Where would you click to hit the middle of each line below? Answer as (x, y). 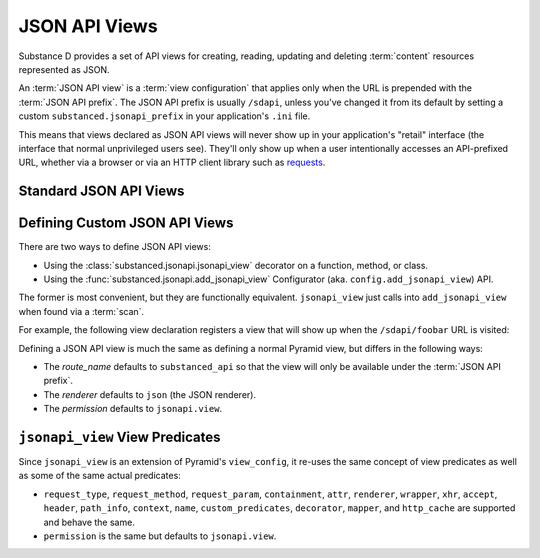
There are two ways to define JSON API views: (115, 247)
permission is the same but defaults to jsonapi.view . (160, 536)
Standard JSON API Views (101, 191)
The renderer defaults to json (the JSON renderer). (150, 394)
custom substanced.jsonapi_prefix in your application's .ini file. (164, 116)
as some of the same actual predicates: (100, 476)
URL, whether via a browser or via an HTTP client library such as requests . (172, 162)
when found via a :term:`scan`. (81, 311)
